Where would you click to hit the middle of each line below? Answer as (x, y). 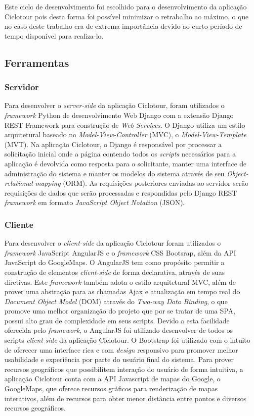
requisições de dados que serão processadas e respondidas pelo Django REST (121, 192)
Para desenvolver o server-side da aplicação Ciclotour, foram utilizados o (115, 105)
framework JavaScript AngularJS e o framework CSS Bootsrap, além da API (120, 252)
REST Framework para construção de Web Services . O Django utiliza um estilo (125, 125)
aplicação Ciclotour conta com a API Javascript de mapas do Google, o (113, 379)
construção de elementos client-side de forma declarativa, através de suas (115, 272)
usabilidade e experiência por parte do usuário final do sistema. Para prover (119, 359)
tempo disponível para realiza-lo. (54, 35)
